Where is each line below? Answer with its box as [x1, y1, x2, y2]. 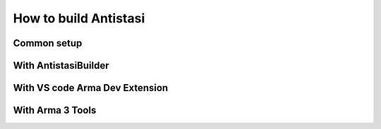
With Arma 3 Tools [13, 104, 97, 116]
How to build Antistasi [13, 11, 145, 26]
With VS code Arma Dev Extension [13, 82, 169, 94]
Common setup [13, 37, 83, 49]
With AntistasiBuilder [13, 60, 109, 72]
